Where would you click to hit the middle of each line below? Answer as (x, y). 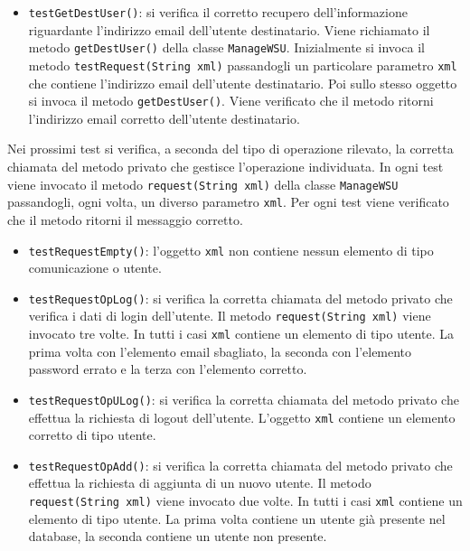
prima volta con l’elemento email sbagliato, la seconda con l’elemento (220, 351)
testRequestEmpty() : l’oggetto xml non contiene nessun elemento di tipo (231, 250)
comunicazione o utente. (95, 268)
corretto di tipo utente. (92, 435)
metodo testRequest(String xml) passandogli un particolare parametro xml (243, 65)
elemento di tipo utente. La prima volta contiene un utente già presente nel (237, 518)
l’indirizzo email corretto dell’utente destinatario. (164, 118)
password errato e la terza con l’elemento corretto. (168, 369)
